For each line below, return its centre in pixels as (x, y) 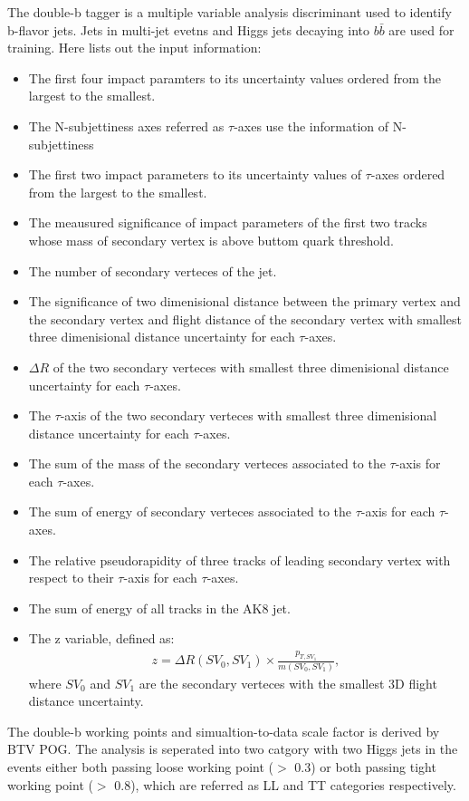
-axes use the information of (311, 125)
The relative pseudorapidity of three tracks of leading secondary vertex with (239, 560)
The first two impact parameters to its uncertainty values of (195, 174)
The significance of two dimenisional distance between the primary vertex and (244, 301)
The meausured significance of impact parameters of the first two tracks (228, 222)
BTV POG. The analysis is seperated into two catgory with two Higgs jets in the (233, 749)
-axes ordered (408, 174)
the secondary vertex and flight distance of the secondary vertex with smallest (245, 318)
